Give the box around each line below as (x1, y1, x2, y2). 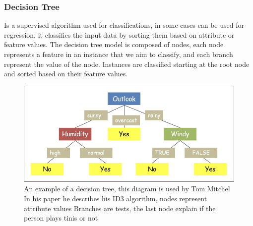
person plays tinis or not (24, 213, 98, 223)
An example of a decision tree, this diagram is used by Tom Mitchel (24, 183, 230, 194)
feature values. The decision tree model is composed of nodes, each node (4, 39, 224, 50)
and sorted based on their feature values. (4, 68, 128, 79)
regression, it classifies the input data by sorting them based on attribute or (4, 29, 235, 40)
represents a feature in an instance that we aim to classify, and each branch (4, 49, 233, 59)
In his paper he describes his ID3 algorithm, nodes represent (24, 193, 207, 204)
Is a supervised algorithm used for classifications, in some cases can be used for (4, 20, 244, 30)
